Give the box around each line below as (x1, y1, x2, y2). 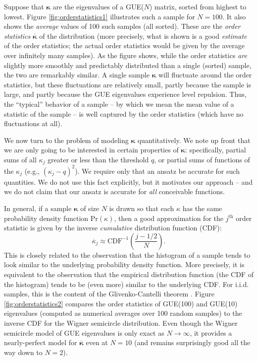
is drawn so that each (109, 203, 174, 214)
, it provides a (190, 327, 232, 338)
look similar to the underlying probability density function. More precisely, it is (4, 259, 245, 270)
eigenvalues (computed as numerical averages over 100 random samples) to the (4, 308, 242, 318)
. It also (222, 11, 246, 21)
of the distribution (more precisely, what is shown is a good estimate (39, 30, 247, 41)
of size (80, 203, 99, 214)
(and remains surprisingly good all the (134, 337, 251, 348)
